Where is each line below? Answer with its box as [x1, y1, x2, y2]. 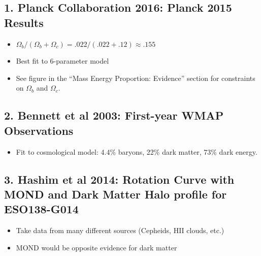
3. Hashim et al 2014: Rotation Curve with [4, 171, 235, 187]
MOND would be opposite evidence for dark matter [16, 242, 177, 252]
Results [4, 14, 44, 30]
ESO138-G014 [4, 201, 79, 217]
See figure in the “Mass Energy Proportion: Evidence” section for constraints [16, 72, 255, 83]
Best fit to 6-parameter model [16, 55, 109, 66]
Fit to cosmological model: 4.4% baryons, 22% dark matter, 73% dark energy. [16, 146, 257, 157]
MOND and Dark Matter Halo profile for [4, 186, 227, 202]
